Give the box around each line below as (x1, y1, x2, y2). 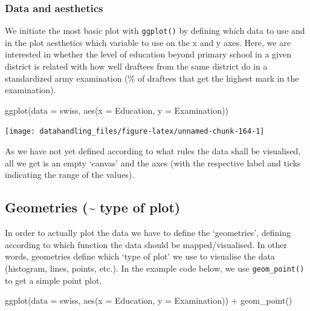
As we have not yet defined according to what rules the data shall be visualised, (5, 145, 301, 157)
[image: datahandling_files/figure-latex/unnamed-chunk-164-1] (5, 127, 265, 136)
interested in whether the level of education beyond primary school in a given (5, 48, 291, 61)
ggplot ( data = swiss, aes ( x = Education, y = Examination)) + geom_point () (5, 294, 292, 307)
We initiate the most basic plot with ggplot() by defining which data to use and (5, 24, 305, 37)
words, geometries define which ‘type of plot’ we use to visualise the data (5, 250, 275, 263)
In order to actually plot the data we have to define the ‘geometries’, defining (5, 226, 291, 239)
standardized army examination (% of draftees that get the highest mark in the (5, 71, 299, 84)
